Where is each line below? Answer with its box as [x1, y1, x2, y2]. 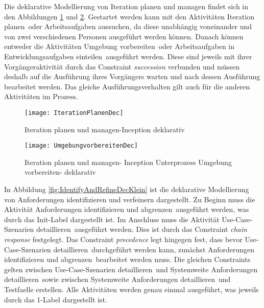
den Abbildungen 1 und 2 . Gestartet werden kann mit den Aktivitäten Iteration [4, 11, 254, 21]
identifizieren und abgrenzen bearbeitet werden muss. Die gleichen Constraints [4, 254, 251, 265]
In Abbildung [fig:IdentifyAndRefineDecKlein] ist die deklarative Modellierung [4, 184, 249, 195]
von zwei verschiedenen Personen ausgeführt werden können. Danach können [4, 31, 244, 41]
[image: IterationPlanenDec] [25, 109, 124, 116]
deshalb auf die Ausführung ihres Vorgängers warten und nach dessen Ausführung [4, 71, 260, 82]
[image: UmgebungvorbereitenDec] [25, 142, 138, 150]
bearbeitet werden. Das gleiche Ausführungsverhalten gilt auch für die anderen [4, 81, 250, 91]
